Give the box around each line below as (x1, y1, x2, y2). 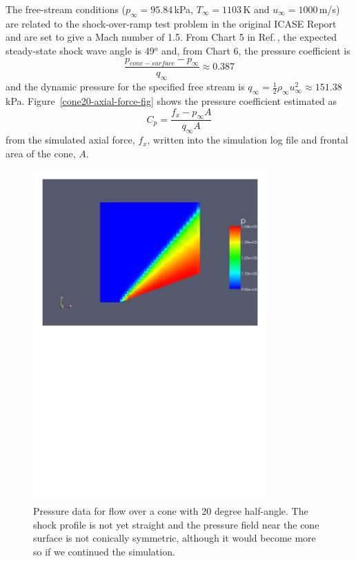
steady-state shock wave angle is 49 (6, 43, 155, 57)
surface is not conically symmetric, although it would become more (33, 531, 316, 545)
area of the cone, (6, 146, 76, 160)
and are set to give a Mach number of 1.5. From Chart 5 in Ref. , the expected (6, 30, 337, 44)
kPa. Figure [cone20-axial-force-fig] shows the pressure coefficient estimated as (6, 94, 337, 108)
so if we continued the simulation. (33, 544, 175, 558)
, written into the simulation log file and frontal (147, 132, 348, 147)
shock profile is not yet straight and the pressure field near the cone (33, 517, 319, 531)
